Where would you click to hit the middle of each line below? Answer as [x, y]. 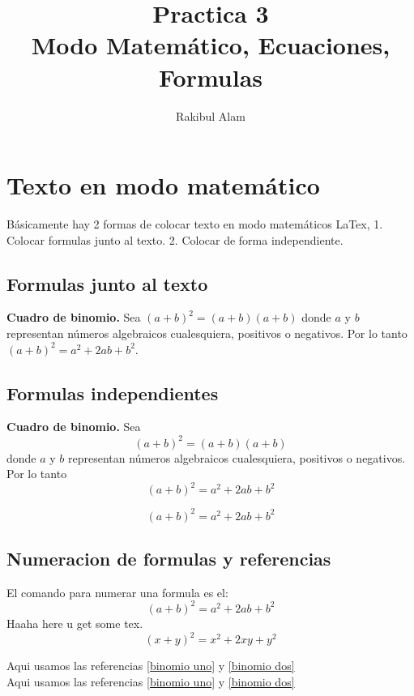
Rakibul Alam [211, 115]
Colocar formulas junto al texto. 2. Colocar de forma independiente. [175, 239]
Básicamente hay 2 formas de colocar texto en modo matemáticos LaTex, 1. [195, 224]
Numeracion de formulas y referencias [169, 559]
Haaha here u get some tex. [75, 623]
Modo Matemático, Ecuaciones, [211, 45]
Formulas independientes [113, 393]
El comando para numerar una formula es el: [117, 592]
